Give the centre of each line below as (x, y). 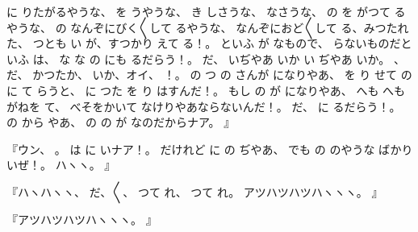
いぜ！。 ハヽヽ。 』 (61, 165)
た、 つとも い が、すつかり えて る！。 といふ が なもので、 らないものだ (204, 43)
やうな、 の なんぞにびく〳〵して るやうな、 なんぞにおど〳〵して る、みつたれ (208, 27)
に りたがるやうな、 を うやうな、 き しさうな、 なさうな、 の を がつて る (206, 11)
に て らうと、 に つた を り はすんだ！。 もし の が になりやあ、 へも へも (206, 90)
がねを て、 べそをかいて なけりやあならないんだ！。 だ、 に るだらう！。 (204, 106)
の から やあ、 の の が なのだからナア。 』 (121, 122)
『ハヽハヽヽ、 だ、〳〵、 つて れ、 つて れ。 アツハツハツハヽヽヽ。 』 (195, 191)
